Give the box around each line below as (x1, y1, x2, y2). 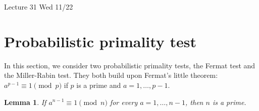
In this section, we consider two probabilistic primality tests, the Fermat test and (4, 60, 255, 70)
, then (185, 96, 203, 107)
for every (110, 96, 138, 107)
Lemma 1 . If (4, 96, 46, 107)
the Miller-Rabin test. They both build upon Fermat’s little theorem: (4, 70, 218, 80)
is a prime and (76, 79, 121, 90)
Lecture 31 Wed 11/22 (4, 2, 73, 12)
